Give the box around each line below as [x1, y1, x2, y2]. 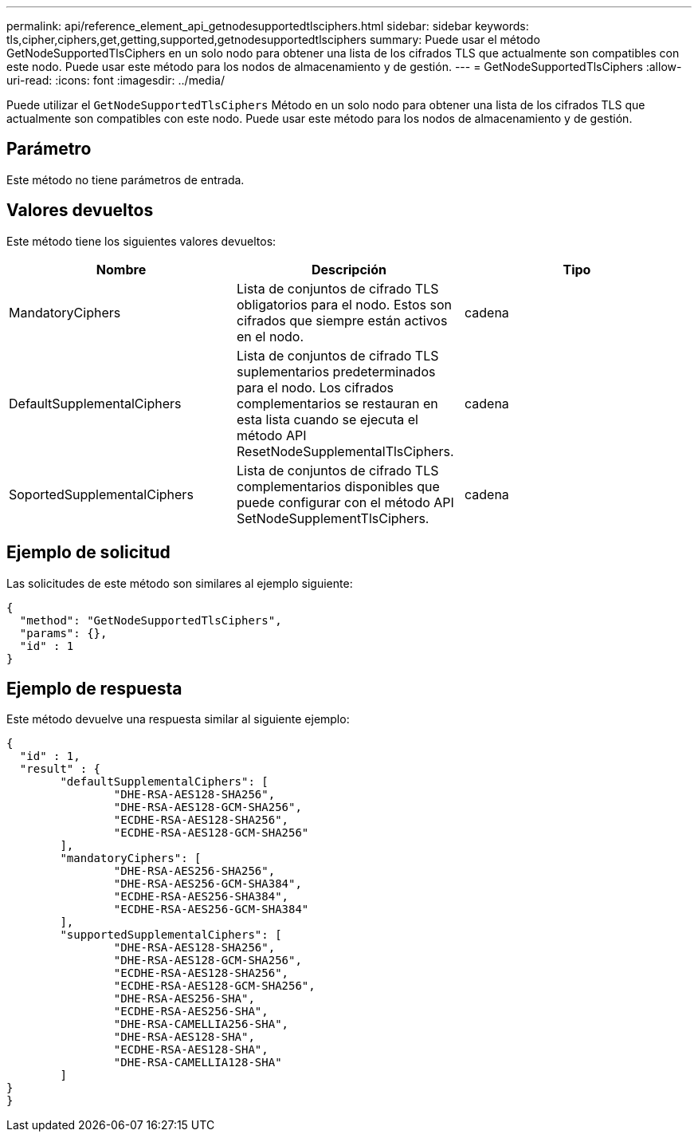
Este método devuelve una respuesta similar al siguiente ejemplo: [6, 712, 350, 727]
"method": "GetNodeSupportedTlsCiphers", [19, 613, 282, 627]
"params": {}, [19, 626, 108, 640]
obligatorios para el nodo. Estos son [236, 296, 453, 313]
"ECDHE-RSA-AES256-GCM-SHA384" [113, 903, 309, 916]
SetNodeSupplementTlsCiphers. [236, 510, 429, 526]
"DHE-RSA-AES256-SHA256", [113, 864, 276, 878]
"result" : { [19, 762, 101, 776]
